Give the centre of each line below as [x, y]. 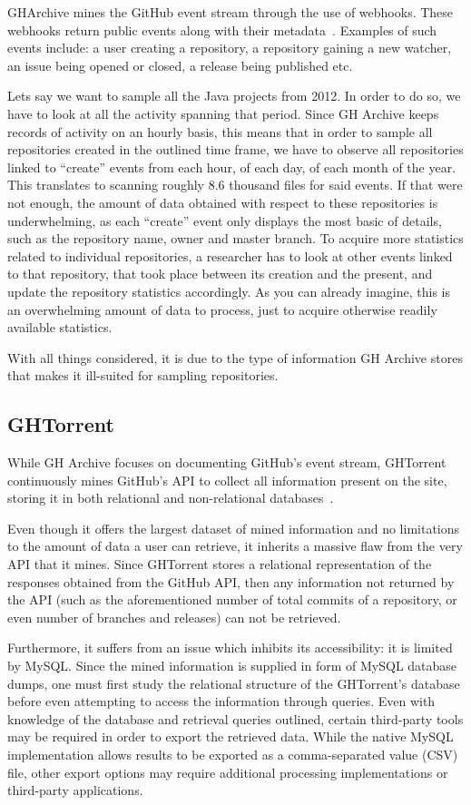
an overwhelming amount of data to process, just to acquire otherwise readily [222, 309]
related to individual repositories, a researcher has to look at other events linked [230, 255]
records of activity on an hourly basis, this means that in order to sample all [220, 131]
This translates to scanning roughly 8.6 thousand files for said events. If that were [235, 185]
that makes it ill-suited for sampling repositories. [143, 375]
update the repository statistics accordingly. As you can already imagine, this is [229, 291]
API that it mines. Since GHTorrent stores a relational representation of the [220, 564]
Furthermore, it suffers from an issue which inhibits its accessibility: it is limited [230, 648]
